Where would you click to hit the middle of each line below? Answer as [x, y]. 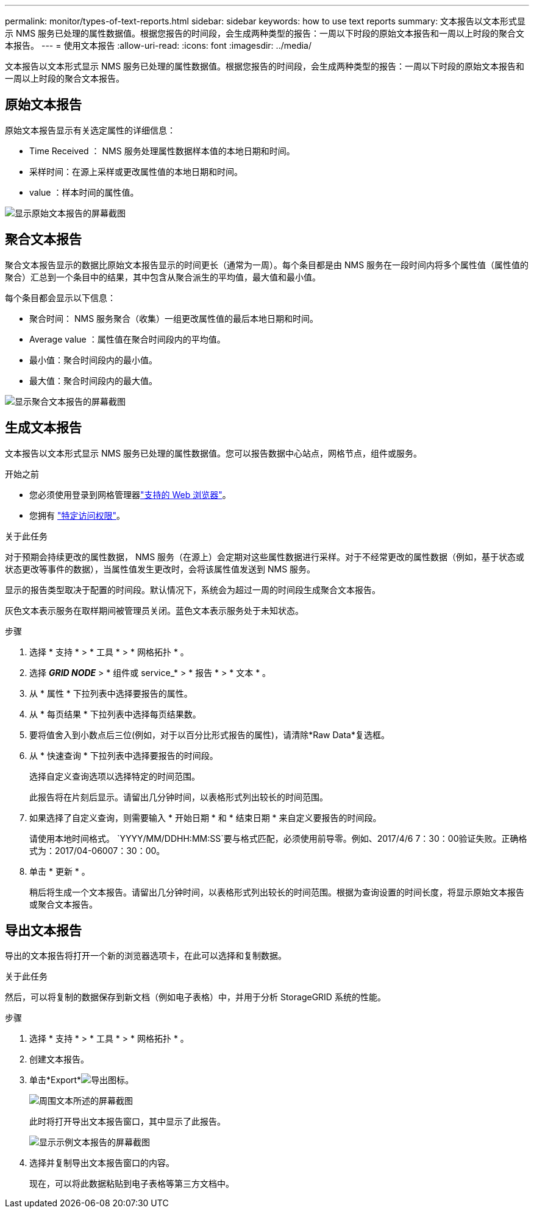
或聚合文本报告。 [63, 904]
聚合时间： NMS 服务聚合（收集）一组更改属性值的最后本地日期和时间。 [174, 318]
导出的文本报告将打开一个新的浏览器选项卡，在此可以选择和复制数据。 [146, 956]
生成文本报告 [43, 428]
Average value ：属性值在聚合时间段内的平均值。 [127, 339]
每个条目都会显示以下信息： [60, 297]
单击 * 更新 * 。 [60, 871]
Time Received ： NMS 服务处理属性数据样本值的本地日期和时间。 [162, 151]
